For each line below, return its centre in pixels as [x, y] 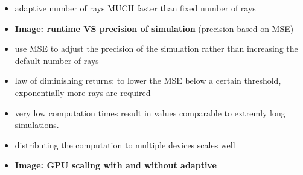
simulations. [37, 125]
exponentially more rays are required [83, 92]
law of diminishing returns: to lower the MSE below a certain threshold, [148, 81]
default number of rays [57, 60]
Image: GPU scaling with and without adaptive [116, 165]
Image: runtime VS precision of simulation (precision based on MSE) [154, 28]
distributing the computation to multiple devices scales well [125, 145]
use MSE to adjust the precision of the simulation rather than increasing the [156, 49]
